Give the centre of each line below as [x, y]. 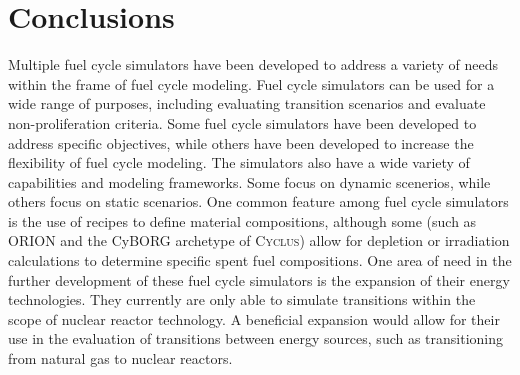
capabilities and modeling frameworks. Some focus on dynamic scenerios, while [249, 181]
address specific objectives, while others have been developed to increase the [241, 142]
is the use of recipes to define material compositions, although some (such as [242, 220]
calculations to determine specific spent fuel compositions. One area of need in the [260, 260]
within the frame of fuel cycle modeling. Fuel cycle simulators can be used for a [251, 83]
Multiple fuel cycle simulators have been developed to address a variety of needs [253, 64]
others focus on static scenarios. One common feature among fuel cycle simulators [258, 201]
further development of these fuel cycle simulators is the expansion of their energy [259, 279]
